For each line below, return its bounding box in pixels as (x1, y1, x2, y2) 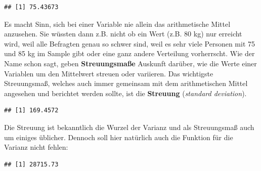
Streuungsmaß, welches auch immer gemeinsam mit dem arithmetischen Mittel (4, 78, 248, 89)
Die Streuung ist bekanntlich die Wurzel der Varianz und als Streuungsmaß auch (4, 121, 254, 132)
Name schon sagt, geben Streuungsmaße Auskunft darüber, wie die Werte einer (4, 58, 257, 68)
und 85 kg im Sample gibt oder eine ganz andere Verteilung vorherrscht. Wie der (4, 48, 255, 59)
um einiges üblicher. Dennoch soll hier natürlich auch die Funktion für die (4, 132, 233, 142)
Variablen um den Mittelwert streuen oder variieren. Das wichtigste (4, 68, 213, 78)
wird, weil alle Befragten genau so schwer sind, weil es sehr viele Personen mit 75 (4, 38, 255, 49)
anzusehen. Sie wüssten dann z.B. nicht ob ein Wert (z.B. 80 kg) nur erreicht (4, 28, 242, 39)
